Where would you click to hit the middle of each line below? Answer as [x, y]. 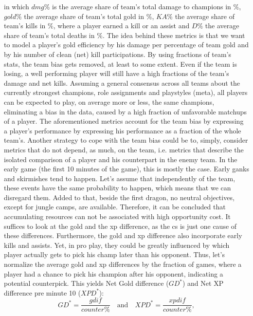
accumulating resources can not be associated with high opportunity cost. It [117, 216]
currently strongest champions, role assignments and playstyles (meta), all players [126, 92]
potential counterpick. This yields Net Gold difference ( [86, 283]
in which [17, 6]
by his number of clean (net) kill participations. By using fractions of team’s [117, 54]
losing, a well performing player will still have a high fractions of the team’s [117, 73]
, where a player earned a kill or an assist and [121, 26]
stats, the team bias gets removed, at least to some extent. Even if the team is [120, 64]
